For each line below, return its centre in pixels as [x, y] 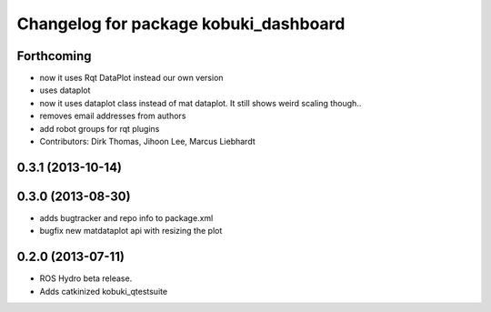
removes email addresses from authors [113, 116]
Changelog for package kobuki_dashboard [181, 24]
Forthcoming [54, 56]
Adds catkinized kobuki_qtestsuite [104, 291]
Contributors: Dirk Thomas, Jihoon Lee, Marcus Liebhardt [147, 142]
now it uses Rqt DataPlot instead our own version [131, 78]
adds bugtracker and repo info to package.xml [126, 217]
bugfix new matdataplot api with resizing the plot [131, 231]
